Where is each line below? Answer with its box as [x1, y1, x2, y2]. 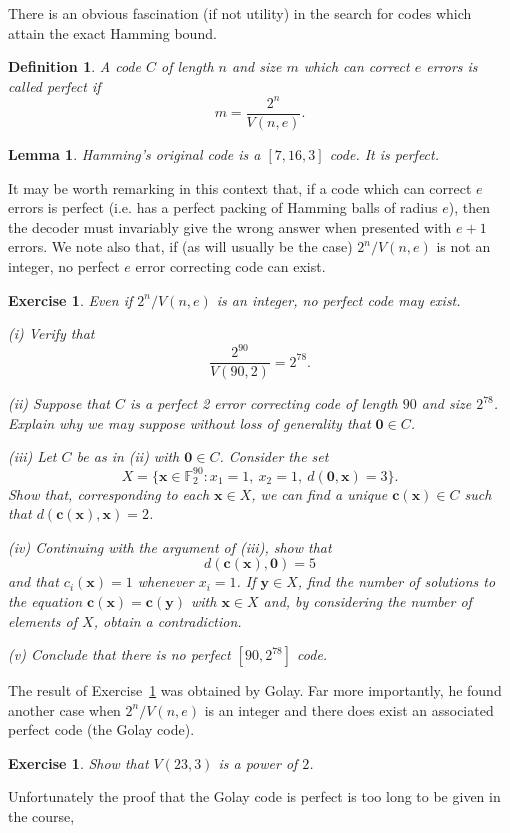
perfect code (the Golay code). [8, 719, 195, 740]
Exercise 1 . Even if [8, 289, 133, 310]
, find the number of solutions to [297, 571, 496, 592]
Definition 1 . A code [8, 56, 141, 77]
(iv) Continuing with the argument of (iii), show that [8, 536, 332, 557]
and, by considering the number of [263, 590, 472, 611]
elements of [8, 610, 78, 631]
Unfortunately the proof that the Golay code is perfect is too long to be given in [8, 786, 501, 807]
